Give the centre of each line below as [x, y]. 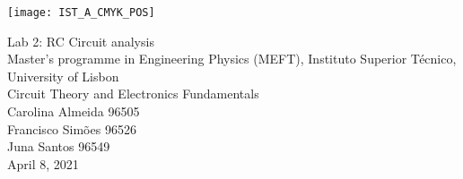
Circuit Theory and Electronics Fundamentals [133, 94]
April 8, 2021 [43, 163]
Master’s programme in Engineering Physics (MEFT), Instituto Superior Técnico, [232, 59]
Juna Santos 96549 [59, 146]
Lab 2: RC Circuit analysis [81, 41]
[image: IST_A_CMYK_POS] [81, 13]
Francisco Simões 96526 [72, 128]
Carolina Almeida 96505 [74, 111]
